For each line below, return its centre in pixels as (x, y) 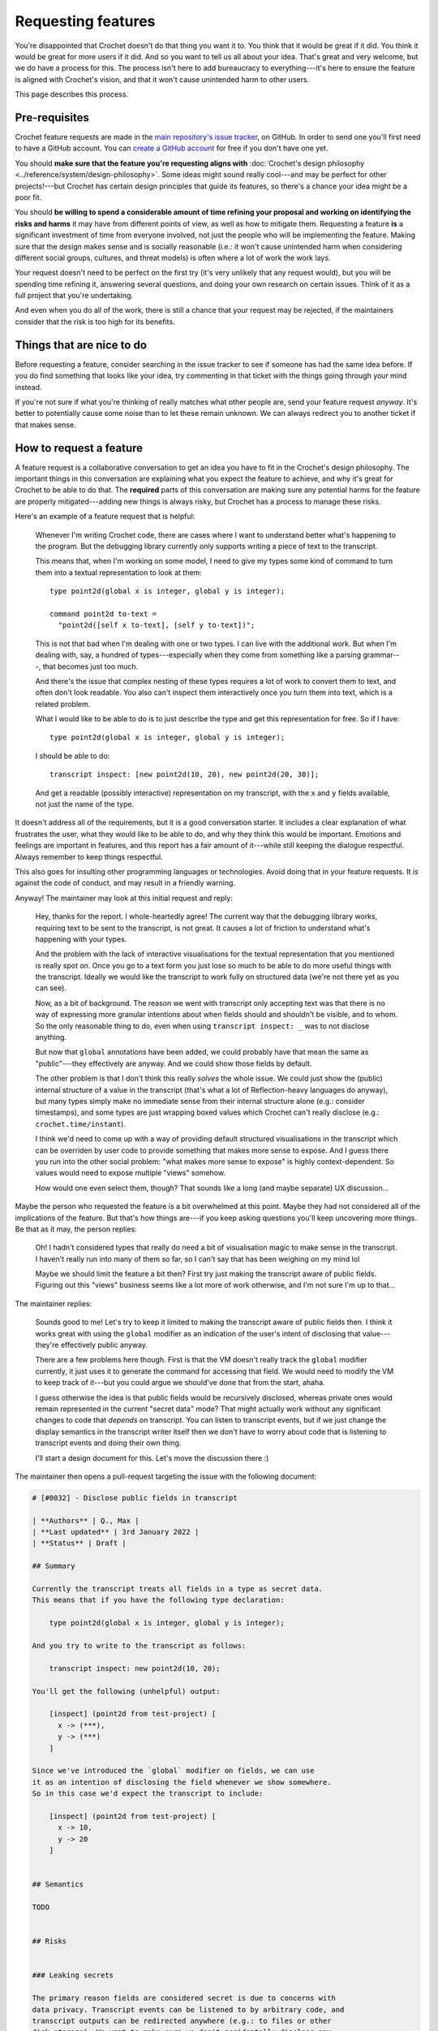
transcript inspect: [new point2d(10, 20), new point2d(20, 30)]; (185, 775)
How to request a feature (79, 448)
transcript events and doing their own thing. (108, 1443)
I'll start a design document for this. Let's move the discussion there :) (152, 1457)
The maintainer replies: (54, 1303)
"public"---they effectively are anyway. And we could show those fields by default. (174, 1063)
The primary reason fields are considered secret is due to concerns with (184, 1998)
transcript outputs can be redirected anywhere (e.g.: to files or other (182, 2020)
